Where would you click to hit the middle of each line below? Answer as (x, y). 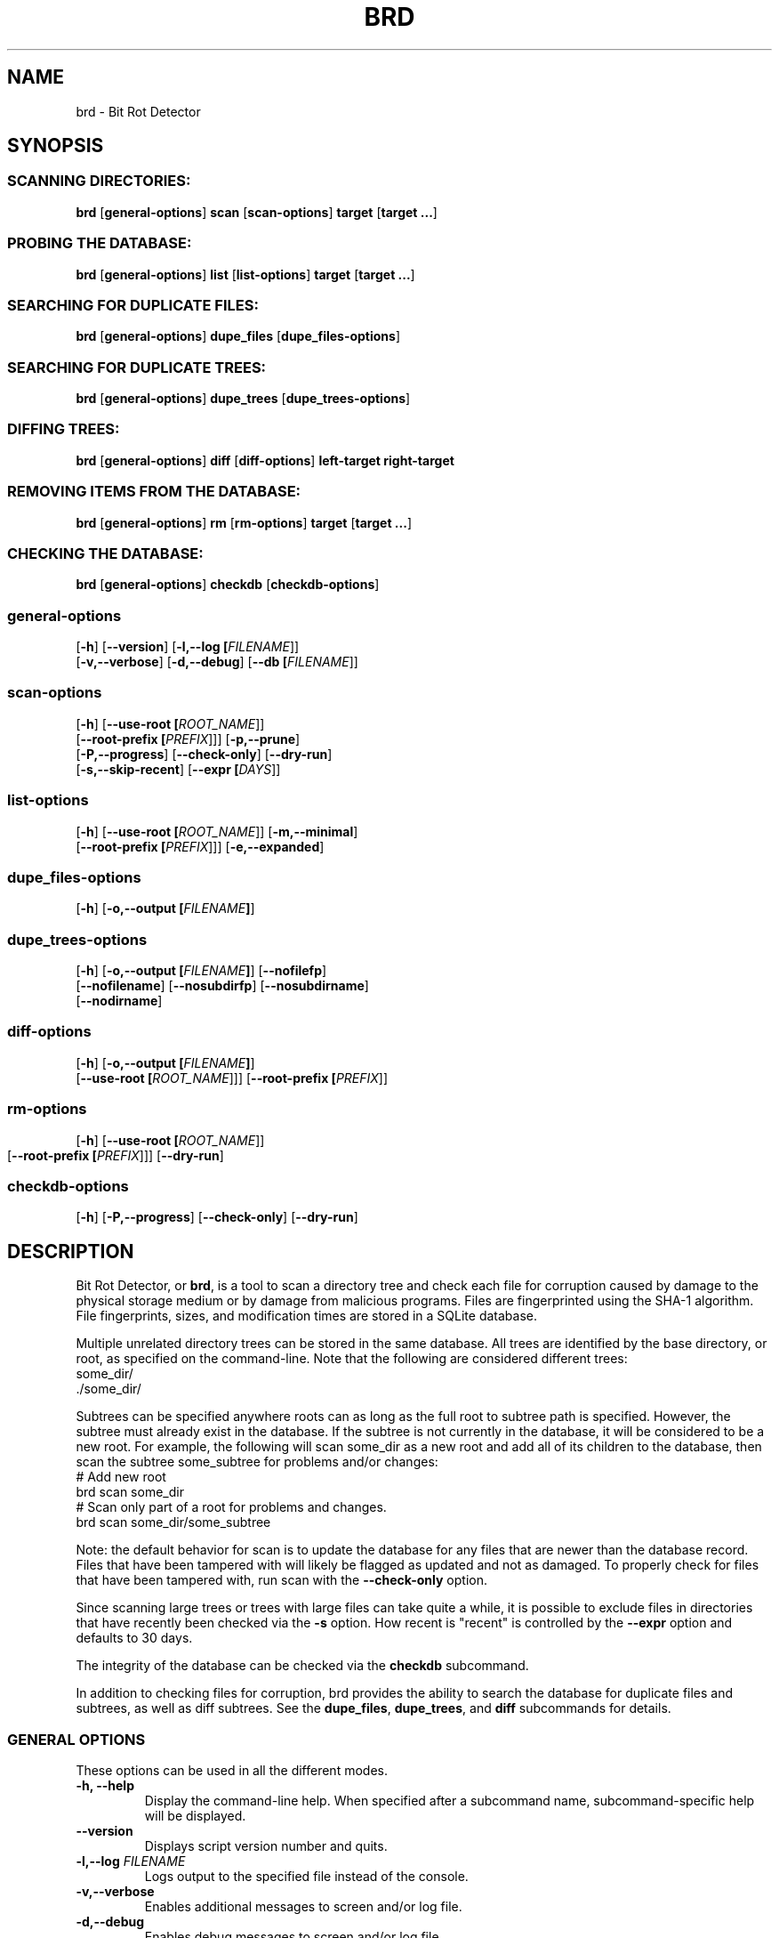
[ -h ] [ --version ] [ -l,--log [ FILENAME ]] (188, 647)
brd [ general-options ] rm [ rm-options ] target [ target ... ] (244, 522)
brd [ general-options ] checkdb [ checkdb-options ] (228, 585)
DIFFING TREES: (64, 429)
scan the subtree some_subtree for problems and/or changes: (257, 1462)
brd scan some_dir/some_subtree (173, 1522)
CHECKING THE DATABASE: (105, 553)
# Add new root (121, 1477)
